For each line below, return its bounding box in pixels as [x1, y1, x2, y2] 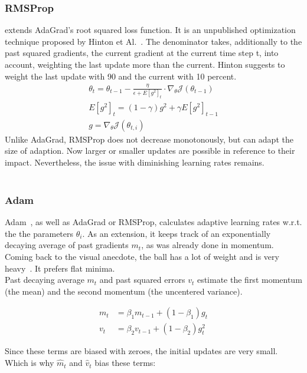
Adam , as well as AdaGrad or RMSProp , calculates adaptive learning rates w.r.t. [5, 216, 302, 228]
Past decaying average [5, 273, 84, 286]
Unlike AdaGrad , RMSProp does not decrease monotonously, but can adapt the [5, 133, 293, 145]
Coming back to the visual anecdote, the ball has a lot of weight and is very [5, 250, 279, 263]
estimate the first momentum [197, 273, 302, 286]
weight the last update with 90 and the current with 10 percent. [5, 70, 237, 82]
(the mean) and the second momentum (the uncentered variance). [5, 285, 243, 297]
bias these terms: [94, 357, 156, 369]
